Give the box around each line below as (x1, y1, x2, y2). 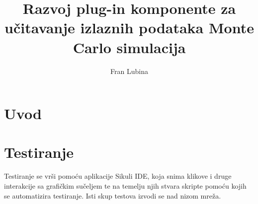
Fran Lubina (110, 66, 148, 76)
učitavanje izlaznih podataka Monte (4, 17, 254, 38)
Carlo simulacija (73, 37, 186, 57)
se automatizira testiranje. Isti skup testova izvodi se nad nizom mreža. (4, 190, 221, 201)
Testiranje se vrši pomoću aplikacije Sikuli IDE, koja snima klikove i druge (4, 171, 232, 181)
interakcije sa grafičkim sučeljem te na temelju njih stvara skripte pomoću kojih (4, 181, 247, 191)
